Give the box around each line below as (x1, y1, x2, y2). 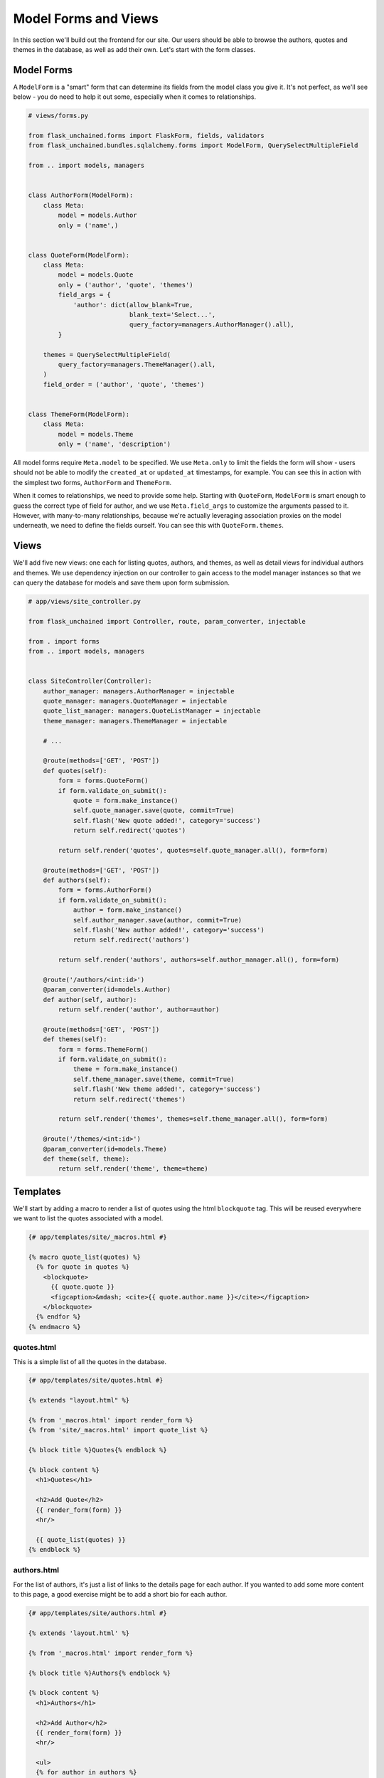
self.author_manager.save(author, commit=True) (73, 916, 242, 924)
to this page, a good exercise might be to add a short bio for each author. (13, 1590, 228, 1599)
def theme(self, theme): (43, 1154, 130, 1163)
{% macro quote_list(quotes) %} (28, 1253, 142, 1262)
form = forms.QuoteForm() (58, 777, 149, 785)
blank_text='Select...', (129, 311, 216, 319)
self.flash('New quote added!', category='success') (73, 816, 261, 824)
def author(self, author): (43, 996, 138, 1004)
